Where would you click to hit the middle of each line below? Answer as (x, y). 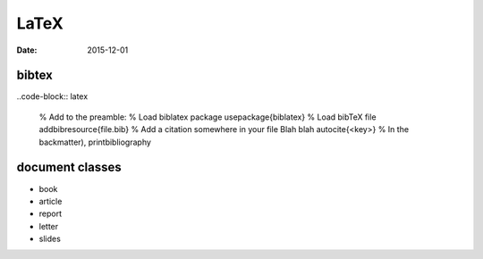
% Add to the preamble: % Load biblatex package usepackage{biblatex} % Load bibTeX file (208, 117)
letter (49, 226)
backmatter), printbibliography (95, 142)
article (51, 201)
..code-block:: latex (52, 96)
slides (50, 239)
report (51, 213)
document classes (69, 167)
